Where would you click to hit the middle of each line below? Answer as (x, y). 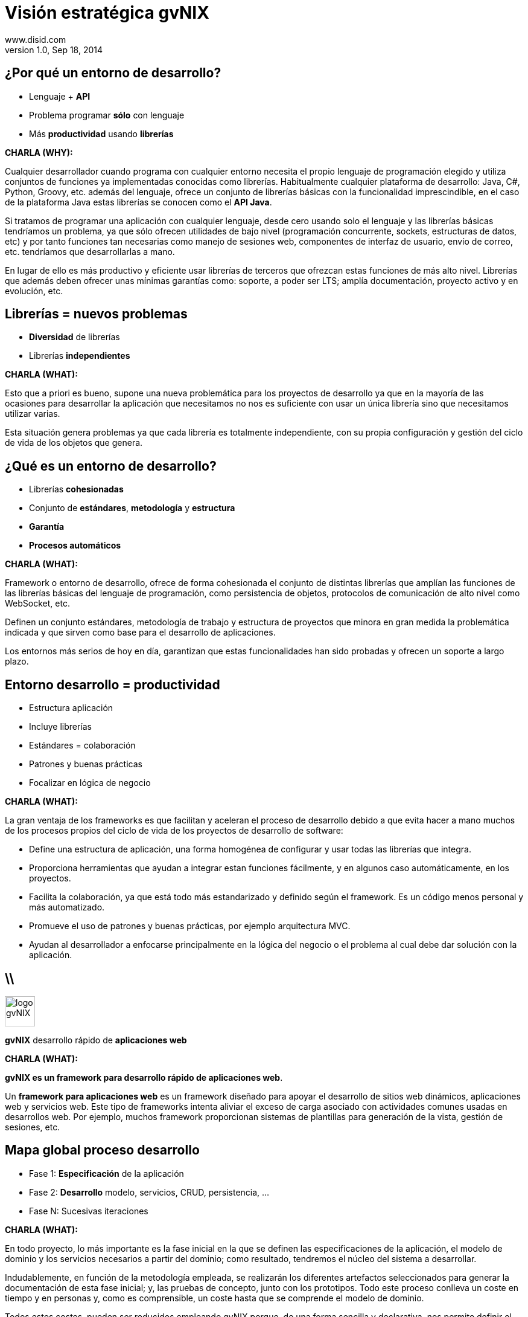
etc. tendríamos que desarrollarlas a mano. (90, 251)
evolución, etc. (34, 291)
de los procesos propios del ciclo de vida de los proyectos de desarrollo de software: (174, 831)
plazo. (17, 662)
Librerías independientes (80, 356)
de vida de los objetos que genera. (74, 443)
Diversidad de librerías (75, 337)
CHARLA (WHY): (39, 152)
